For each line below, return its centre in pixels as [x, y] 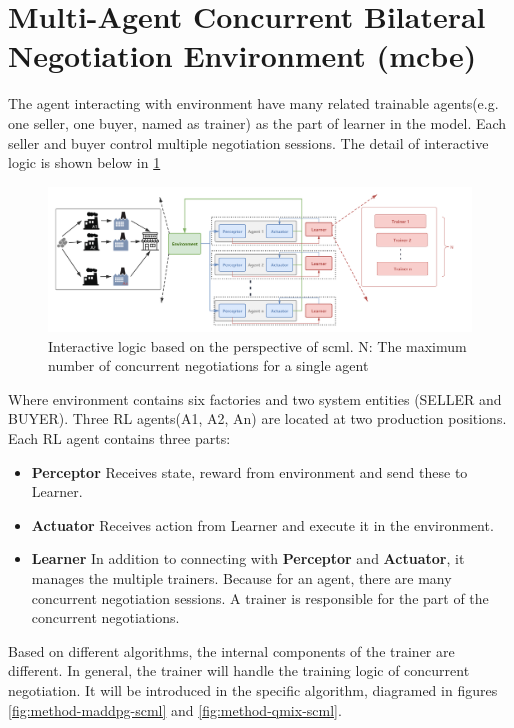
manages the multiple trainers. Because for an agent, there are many [241, 577]
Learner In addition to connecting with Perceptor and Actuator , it [248, 558]
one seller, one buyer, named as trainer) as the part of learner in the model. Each [257, 122]
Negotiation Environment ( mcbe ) [242, 55]
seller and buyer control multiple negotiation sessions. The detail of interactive [248, 142]
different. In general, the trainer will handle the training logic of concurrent [239, 670]
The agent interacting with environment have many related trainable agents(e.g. [253, 103]
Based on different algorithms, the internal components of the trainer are [231, 650]
